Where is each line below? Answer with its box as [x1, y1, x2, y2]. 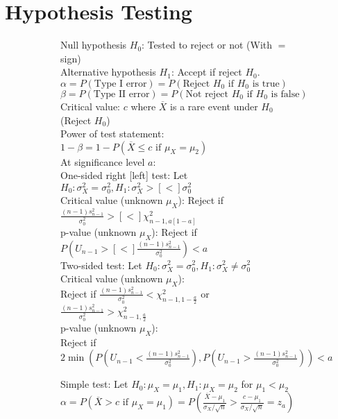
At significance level [60, 154, 145, 169]
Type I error [94, 78, 147, 89]
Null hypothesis [60, 37, 127, 52]
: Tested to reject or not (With [142, 37, 273, 52]
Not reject [185, 89, 229, 99]
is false [271, 89, 300, 99]
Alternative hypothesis [60, 65, 156, 79]
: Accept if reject [171, 65, 242, 79]
